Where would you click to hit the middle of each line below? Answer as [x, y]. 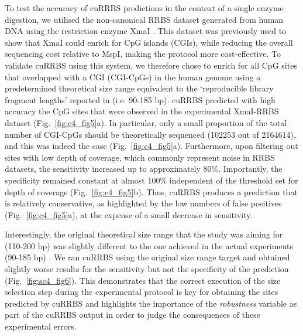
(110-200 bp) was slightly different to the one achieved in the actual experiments [149, 245]
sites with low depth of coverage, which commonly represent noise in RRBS [140, 157]
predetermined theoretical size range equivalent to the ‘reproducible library [139, 88]
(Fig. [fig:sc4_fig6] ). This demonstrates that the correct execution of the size [143, 280]
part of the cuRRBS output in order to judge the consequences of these [132, 315]
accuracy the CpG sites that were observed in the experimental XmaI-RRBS [142, 111]
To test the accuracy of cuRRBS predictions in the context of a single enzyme [144, 8]
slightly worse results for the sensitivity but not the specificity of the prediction [147, 269]
